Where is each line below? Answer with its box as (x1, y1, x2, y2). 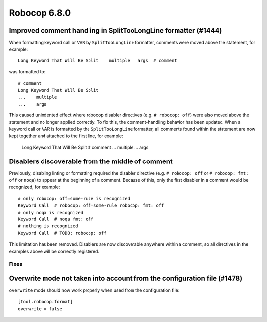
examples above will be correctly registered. (9, 248, 100, 254)
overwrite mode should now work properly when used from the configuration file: (9, 287, 179, 293)
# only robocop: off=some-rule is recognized (18, 196, 131, 201)
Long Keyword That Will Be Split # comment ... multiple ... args (21, 144, 149, 150)
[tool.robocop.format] (18, 299, 73, 305)
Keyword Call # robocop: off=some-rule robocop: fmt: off (18, 203, 164, 208)
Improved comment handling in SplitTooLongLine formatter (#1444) (9, 26, 222, 35)
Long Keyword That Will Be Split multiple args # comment (18, 57, 178, 63)
